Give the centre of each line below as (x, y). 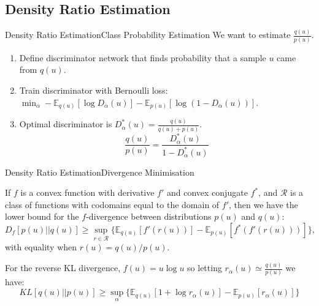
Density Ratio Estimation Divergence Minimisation (100, 172)
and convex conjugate (207, 192)
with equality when (41, 247)
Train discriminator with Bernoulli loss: (94, 90)
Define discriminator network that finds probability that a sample (143, 57)
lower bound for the (42, 216)
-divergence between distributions (149, 216)
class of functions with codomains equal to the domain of (112, 204)
